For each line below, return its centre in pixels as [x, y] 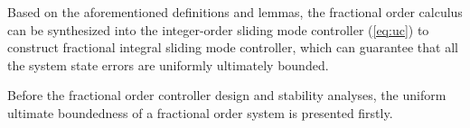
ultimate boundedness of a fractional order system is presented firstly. [200, 112]
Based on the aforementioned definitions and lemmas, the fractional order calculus [235, 12]
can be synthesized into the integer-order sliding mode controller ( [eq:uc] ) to [218, 29]
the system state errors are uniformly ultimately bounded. [168, 64]
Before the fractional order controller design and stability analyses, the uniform [227, 95]
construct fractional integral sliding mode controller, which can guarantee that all [233, 47]
